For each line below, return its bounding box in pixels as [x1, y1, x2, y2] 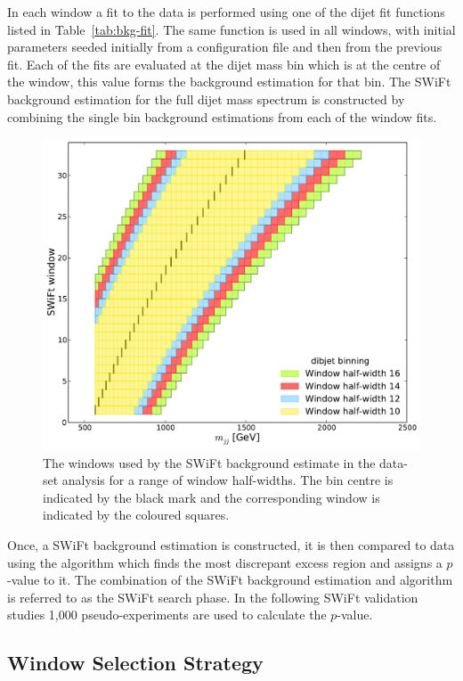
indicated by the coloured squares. [43, 505, 230, 524]
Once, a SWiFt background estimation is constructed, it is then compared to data [7, 536, 455, 554]
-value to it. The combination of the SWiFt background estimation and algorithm [7, 570, 453, 589]
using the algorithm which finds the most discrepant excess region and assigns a [7, 553, 443, 571]
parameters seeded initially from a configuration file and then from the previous [7, 37, 443, 56]
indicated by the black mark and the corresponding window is [43, 488, 380, 506]
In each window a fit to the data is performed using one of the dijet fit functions [7, 3, 445, 21]
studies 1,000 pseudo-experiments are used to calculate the [7, 605, 327, 624]
